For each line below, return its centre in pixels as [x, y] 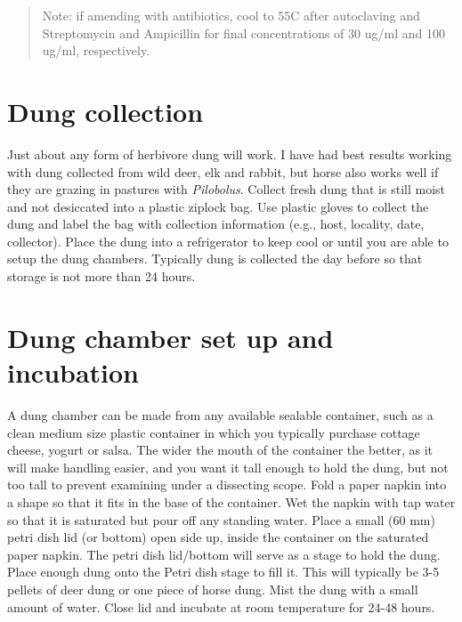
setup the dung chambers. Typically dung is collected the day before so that [215, 258]
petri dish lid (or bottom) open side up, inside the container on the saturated [218, 537]
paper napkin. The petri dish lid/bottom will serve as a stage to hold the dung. [224, 554]
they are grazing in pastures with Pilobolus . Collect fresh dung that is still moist [226, 189]
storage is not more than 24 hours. [101, 276]
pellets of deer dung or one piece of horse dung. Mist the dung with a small [213, 589]
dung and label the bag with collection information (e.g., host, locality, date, [216, 224]
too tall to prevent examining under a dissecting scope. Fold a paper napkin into [227, 485]
